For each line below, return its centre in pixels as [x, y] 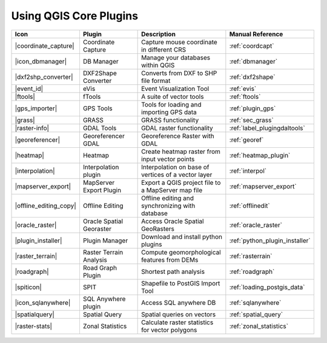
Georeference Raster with [178, 136]
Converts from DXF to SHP [179, 73]
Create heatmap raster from [181, 152]
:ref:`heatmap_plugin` [260, 155]
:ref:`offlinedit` [249, 205]
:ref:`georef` [246, 139]
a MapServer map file [172, 190]
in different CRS [164, 50]
